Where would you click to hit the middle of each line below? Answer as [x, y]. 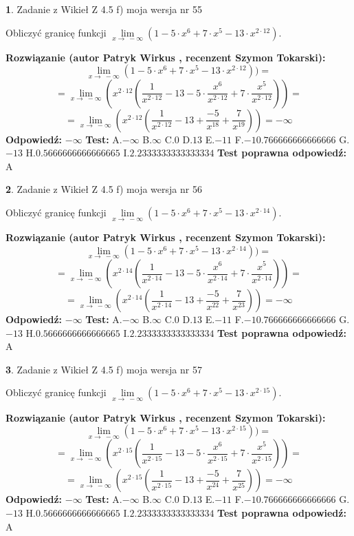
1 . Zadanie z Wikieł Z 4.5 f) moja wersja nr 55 [104, 9]
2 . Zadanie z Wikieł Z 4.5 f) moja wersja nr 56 [104, 189]
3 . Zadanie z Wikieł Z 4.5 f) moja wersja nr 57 [104, 369]
